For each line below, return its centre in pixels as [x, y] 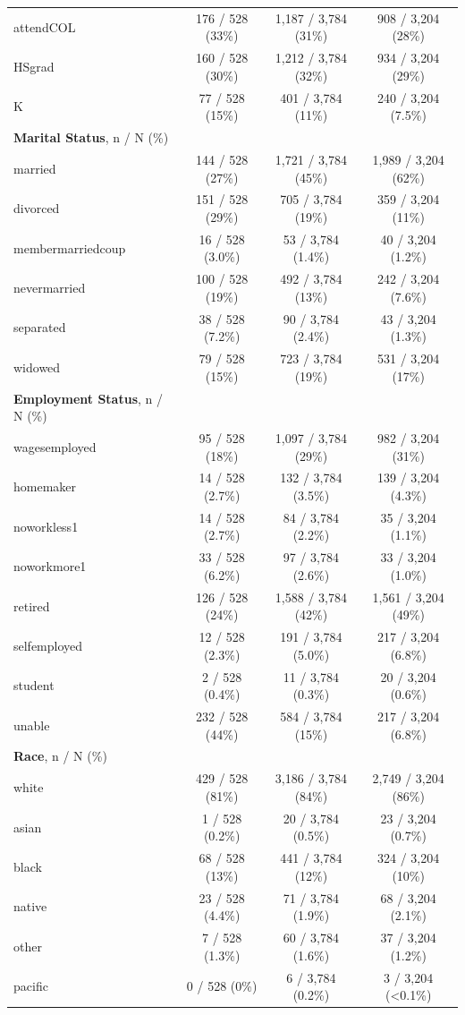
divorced [37, 208]
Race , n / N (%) [60, 756]
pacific [31, 986]
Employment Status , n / [89, 398]
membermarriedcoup [70, 247]
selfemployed [48, 645]
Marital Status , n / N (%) [91, 137]
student [34, 685]
